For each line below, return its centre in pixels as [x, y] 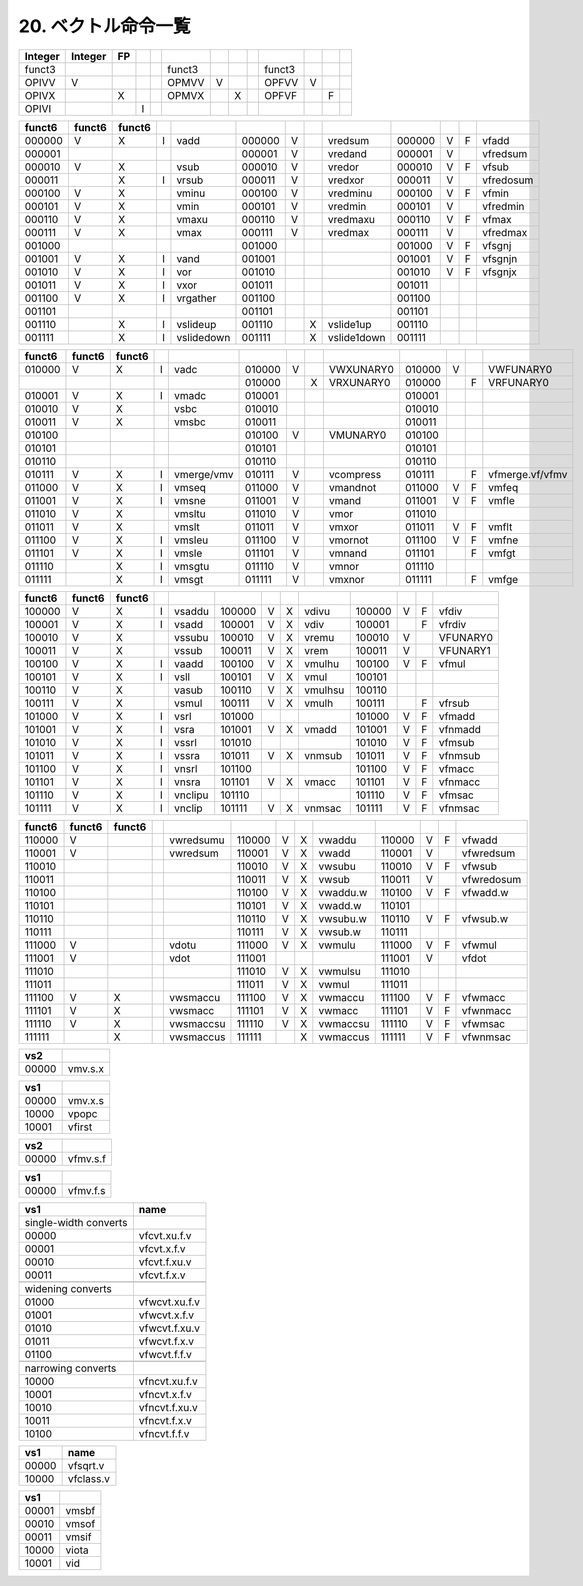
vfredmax [504, 232]
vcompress [355, 474]
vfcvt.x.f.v [162, 1248]
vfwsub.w [485, 918]
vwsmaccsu [197, 1023]
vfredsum [504, 153]
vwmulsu [340, 971]
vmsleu [191, 540]
